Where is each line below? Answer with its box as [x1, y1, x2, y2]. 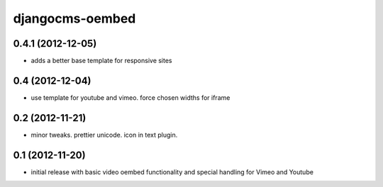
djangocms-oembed [13, 11, 136, 26]
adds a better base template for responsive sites [30, 57, 173, 65]
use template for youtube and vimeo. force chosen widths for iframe [30, 93, 231, 102]
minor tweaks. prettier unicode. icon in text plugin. [30, 130, 178, 139]
